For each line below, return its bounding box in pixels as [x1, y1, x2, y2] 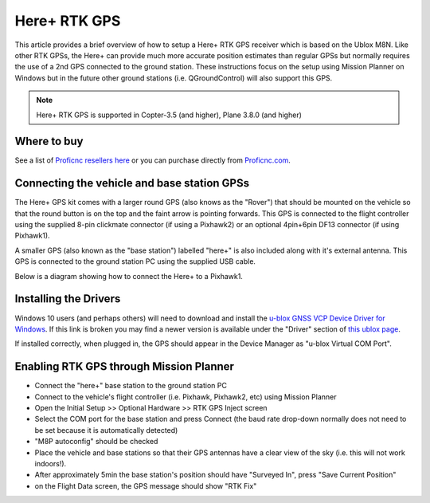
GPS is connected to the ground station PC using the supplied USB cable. [14, 257, 256, 266]
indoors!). [34, 458, 67, 468]
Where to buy [14, 135, 84, 148]
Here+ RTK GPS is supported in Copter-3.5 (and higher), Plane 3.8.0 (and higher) [36, 110, 303, 120]
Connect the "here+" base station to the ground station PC [34, 381, 227, 391]
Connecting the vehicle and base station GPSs [14, 176, 250, 191]
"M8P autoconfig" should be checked [34, 437, 158, 446]
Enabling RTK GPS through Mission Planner [14, 360, 235, 374]
